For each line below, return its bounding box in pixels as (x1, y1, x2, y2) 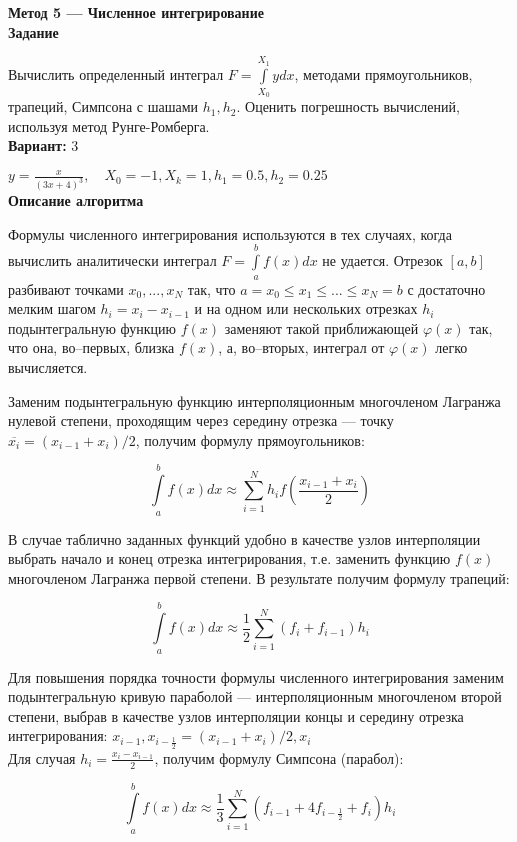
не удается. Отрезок (322, 250, 443, 271)
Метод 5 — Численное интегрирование (8, 2, 264, 22)
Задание (8, 21, 59, 42)
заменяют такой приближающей (224, 317, 419, 338)
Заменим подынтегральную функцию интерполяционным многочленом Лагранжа (8, 390, 501, 411)
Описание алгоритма (8, 190, 144, 211)
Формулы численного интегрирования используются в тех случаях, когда (8, 223, 452, 244)
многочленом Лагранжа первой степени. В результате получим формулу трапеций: (8, 567, 510, 588)
